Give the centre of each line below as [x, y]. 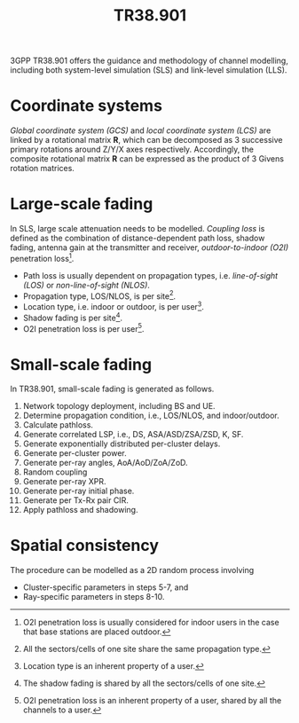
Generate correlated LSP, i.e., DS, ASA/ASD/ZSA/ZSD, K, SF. [133, 435]
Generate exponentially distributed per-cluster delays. [122, 444]
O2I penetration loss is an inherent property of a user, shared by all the [152, 701]
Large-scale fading [82, 204]
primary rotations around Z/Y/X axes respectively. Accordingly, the [132, 149]
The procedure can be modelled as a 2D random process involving [132, 570]
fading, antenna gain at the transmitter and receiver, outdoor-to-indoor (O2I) [149, 248]
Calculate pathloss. [58, 425]
